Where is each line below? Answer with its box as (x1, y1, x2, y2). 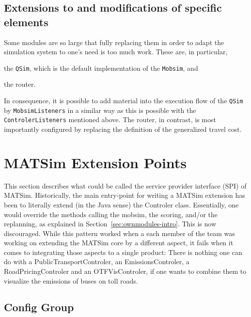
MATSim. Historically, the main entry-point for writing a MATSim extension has (4, 190, 245, 200)
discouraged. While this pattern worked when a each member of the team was (4, 228, 235, 238)
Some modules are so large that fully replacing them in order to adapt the (4, 37, 224, 47)
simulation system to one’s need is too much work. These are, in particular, (4, 47, 228, 57)
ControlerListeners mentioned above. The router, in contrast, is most (4, 114, 216, 125)
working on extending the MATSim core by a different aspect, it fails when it (4, 238, 234, 248)
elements (4, 14, 48, 29)
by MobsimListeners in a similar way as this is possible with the (4, 105, 196, 115)
